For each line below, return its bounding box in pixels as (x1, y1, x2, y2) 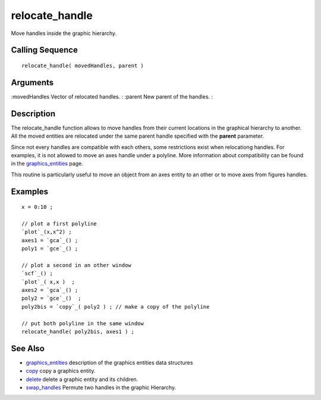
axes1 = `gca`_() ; (21, 237, 78, 243)
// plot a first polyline (21, 220, 97, 227)
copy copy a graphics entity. (26, 367, 96, 374)
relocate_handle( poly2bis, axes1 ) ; (21, 328, 135, 335)
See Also (11, 343, 45, 353)
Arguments (11, 77, 54, 87)
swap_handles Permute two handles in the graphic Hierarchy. (26, 384, 177, 391)
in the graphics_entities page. (11, 160, 83, 167)
